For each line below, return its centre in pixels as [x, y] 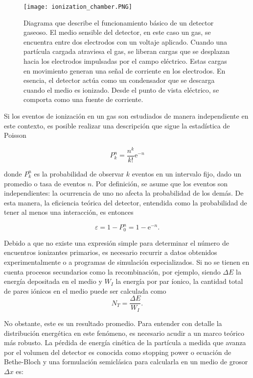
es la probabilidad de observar [79, 173]
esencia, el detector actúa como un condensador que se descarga [119, 80]
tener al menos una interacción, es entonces [69, 212]
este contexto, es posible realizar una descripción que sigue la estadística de [117, 125]
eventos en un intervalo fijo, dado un [187, 173]
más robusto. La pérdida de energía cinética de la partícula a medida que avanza [125, 342]
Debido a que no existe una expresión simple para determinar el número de [116, 242]
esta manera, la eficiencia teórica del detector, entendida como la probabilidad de [126, 202]
